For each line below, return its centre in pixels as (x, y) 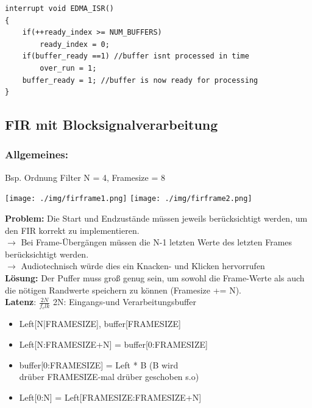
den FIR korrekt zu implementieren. (72, 230)
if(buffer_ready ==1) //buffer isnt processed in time (136, 56)
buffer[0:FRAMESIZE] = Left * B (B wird (99, 364)
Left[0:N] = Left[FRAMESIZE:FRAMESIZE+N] (110, 397)
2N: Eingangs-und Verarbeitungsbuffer (124, 302)
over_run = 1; (68, 68)
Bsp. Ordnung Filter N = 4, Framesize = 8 (85, 177)
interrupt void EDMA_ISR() (59, 9)
